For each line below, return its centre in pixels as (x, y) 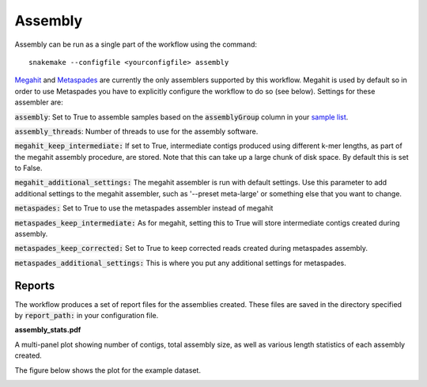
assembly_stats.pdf (48, 330)
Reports (35, 285)
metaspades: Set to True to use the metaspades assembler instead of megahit (144, 208)
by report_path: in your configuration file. (87, 316)
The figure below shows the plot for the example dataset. (108, 370)
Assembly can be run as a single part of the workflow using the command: (136, 44)
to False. (28, 168)
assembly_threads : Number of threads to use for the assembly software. (136, 131)
